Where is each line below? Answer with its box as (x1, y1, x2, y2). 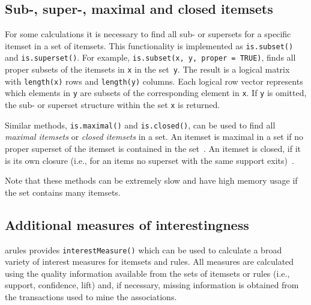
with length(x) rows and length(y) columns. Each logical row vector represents (5, 74, 303, 87)
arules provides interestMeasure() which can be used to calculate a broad (5, 243, 282, 256)
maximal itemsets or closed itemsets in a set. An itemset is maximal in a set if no (5, 130, 304, 143)
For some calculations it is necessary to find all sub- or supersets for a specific (5, 28, 291, 40)
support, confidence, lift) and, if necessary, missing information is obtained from (5, 279, 299, 291)
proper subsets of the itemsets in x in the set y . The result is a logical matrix (5, 63, 290, 76)
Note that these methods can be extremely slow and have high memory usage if (5, 174, 298, 187)
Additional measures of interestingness (5, 215, 249, 234)
